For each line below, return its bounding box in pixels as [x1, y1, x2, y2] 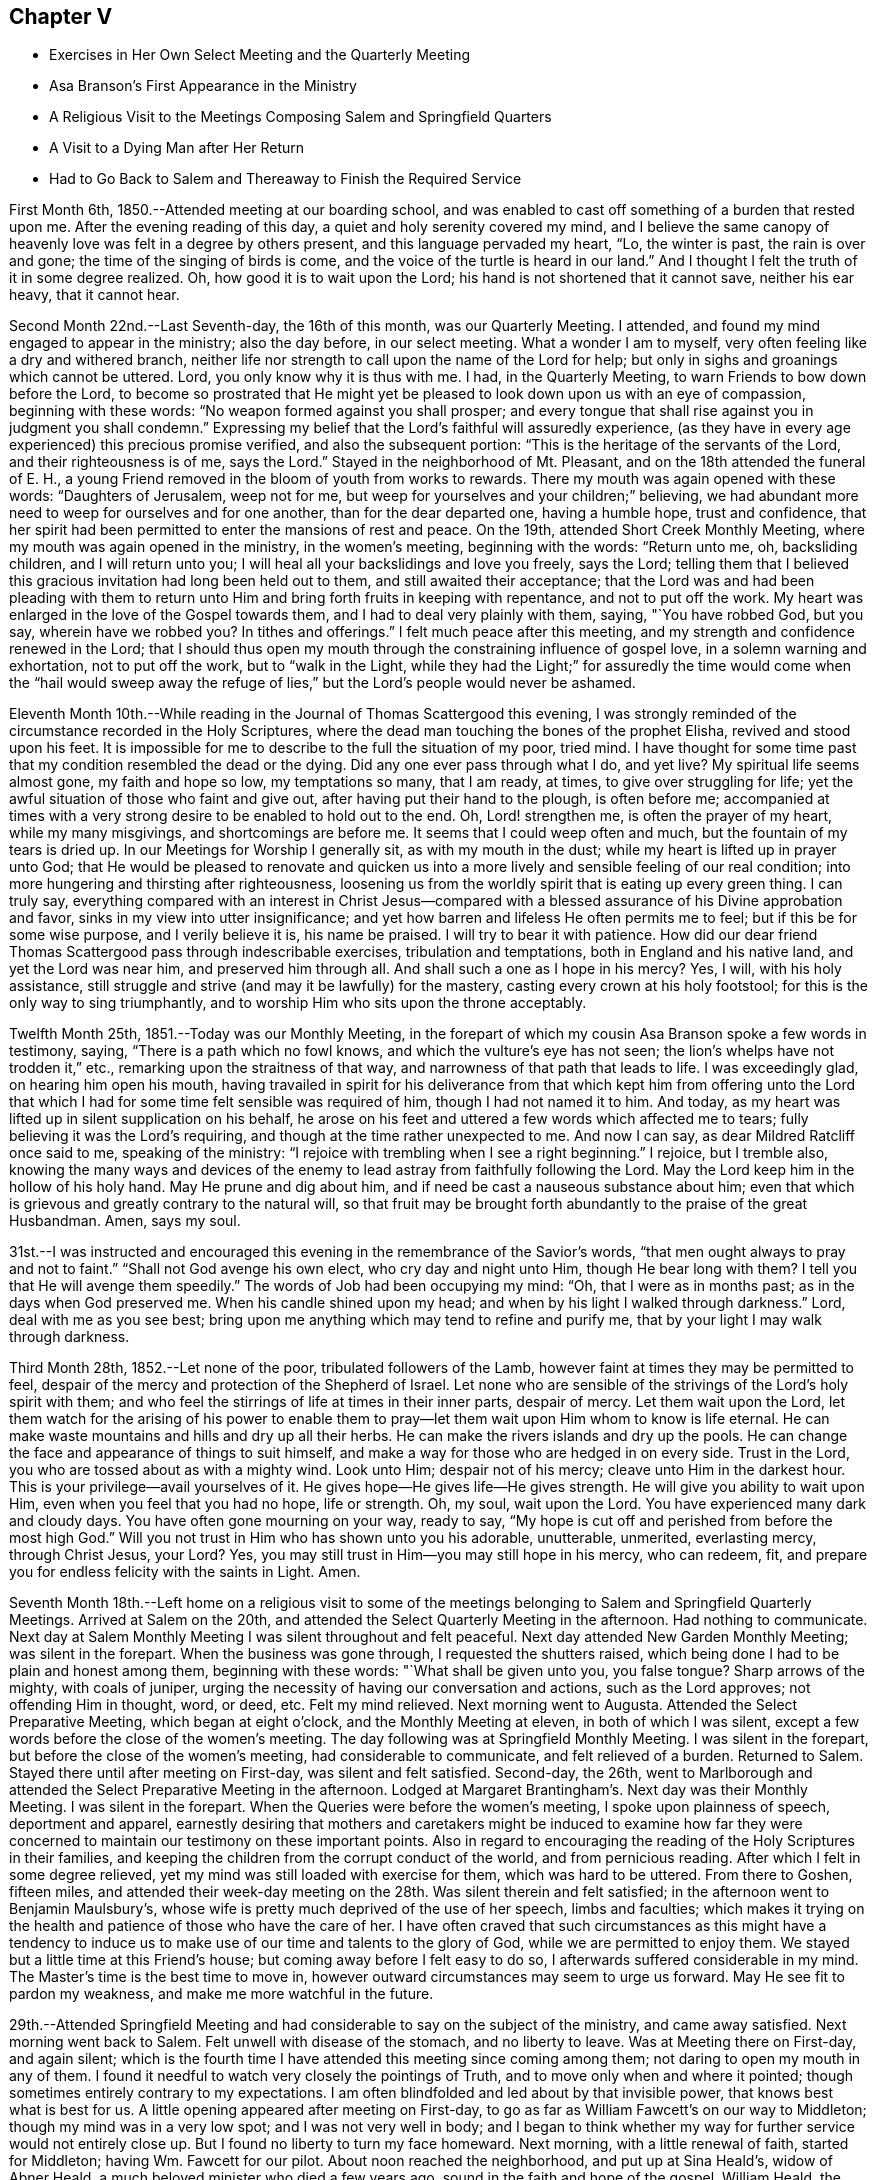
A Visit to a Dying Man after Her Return [49, 139, 305, 157]
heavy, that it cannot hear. [9, 286, 180, 304]
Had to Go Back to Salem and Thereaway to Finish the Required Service [49, 170, 522, 188]
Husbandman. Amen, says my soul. [9, 1212, 241, 1230]
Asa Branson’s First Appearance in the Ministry [49, 77, 357, 95]
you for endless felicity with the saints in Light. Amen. [9, 1563, 361, 1581]
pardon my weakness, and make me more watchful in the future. [9, 1985, 434, 2003]
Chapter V [9, 4, 113, 29]
